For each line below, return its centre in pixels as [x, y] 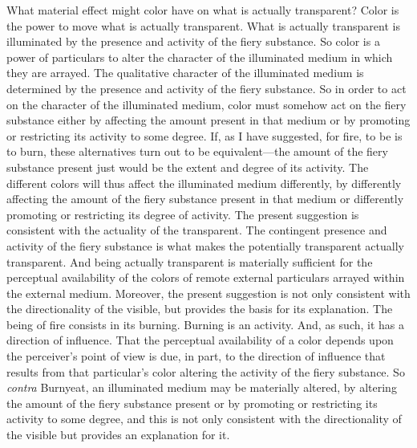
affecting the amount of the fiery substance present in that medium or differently [205, 199]
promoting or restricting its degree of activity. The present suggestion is [183, 214]
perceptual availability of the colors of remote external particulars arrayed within [206, 277]
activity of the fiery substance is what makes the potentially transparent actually [205, 245]
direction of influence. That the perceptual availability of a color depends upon [200, 340]
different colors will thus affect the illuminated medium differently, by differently [204, 183]
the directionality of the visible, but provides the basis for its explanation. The [200, 309]
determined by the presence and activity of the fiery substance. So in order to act [206, 88]
